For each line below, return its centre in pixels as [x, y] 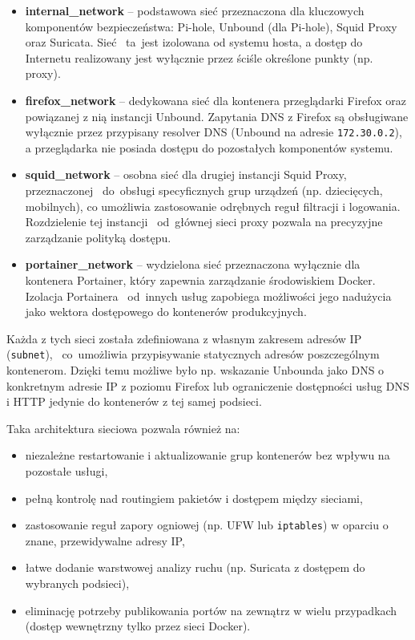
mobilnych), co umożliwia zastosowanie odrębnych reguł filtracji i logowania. [213, 206]
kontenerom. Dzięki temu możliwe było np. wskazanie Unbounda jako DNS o [195, 370]
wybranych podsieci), [77, 583]
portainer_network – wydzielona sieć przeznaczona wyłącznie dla [193, 264]
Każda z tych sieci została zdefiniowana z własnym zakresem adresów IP [184, 338]
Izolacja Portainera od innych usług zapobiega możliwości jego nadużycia [208, 296]
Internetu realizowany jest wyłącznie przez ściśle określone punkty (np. [199, 57]
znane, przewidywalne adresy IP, [105, 540]
